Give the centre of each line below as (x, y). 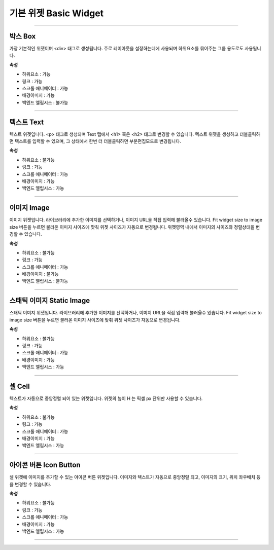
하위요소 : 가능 (36, 74)
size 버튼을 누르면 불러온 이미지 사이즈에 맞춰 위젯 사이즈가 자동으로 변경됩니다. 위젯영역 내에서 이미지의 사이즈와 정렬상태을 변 (135, 227)
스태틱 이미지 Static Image (50, 301)
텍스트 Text (27, 122)
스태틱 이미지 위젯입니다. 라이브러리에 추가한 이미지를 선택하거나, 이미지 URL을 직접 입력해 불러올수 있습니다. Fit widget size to (136, 313)
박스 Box (23, 36)
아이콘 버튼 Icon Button (45, 465)
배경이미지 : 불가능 (40, 274)
